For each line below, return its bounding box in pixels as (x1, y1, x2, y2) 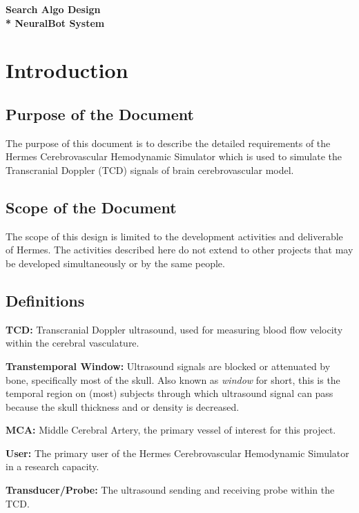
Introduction (6, 56, 128, 84)
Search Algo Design (6, 2, 101, 16)
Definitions (6, 289, 85, 311)
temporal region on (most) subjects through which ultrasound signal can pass (6, 386, 333, 400)
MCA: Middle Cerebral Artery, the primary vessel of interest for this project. (6, 423, 336, 437)
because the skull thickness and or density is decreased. (6, 399, 240, 414)
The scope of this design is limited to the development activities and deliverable (6, 229, 343, 243)
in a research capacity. (6, 459, 99, 474)
